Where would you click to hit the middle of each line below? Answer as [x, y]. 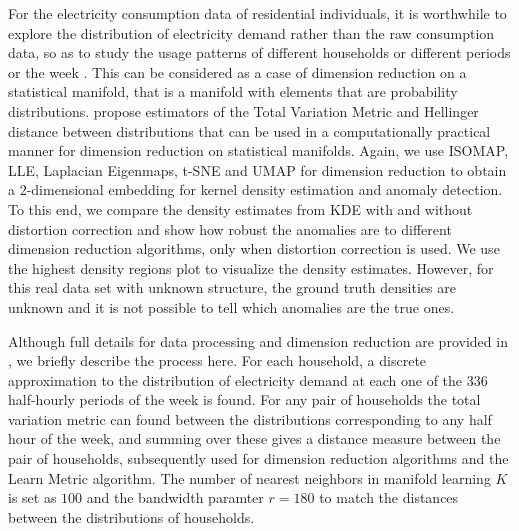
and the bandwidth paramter [175, 497]
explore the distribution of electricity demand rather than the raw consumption [251, 32]
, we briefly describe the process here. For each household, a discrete [217, 360]
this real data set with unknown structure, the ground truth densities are [232, 287]
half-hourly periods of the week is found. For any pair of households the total [244, 399]
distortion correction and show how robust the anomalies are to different [230, 228]
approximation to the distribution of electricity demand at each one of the [235, 379]
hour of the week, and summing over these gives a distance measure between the [254, 438]
